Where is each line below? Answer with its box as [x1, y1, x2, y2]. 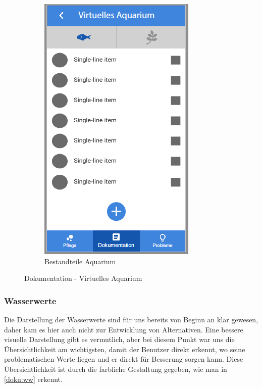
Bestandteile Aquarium [44, 256, 116, 266]
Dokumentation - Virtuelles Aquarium [24, 273, 142, 283]
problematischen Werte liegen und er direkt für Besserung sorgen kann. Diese [4, 354, 243, 364]
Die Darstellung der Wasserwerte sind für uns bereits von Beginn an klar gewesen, [4, 314, 258, 324]
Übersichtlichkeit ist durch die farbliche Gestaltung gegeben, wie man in [4, 363, 227, 374]
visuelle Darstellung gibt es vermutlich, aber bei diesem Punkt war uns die [4, 334, 235, 345]
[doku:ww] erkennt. [4, 373, 63, 384]
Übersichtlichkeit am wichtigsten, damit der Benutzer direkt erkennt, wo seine [4, 344, 245, 354]
